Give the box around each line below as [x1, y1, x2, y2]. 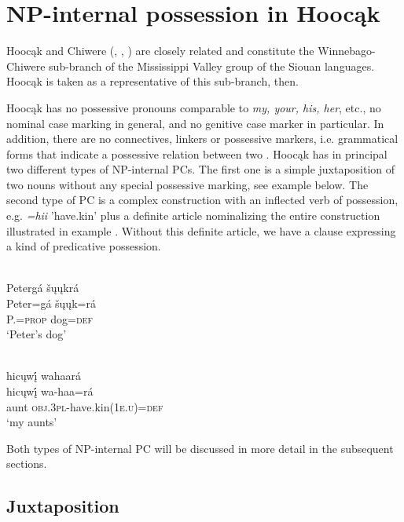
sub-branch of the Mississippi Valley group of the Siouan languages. [49, 57, 375, 74]
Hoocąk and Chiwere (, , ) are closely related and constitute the [6, 42, 314, 59]
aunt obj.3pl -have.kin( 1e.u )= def [6, 398, 163, 414]
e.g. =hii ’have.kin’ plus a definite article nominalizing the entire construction [6, 207, 380, 224]
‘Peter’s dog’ [6, 326, 67, 342]
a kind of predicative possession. [6, 238, 161, 254]
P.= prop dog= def [6, 310, 93, 327]
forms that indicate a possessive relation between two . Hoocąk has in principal [6, 145, 387, 162]
